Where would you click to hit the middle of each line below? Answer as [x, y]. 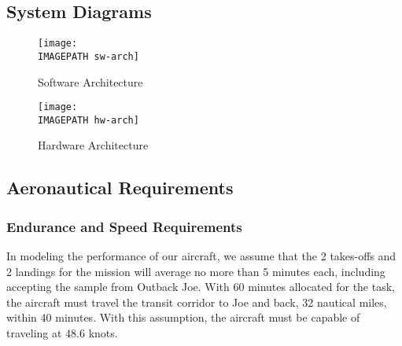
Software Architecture [90, 81]
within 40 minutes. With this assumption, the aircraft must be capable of [183, 317]
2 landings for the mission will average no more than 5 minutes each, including [196, 271]
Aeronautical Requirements [120, 188]
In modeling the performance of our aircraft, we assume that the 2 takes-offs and [201, 256]
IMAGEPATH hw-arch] [89, 120]
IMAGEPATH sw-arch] [89, 56]
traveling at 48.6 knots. [62, 332]
